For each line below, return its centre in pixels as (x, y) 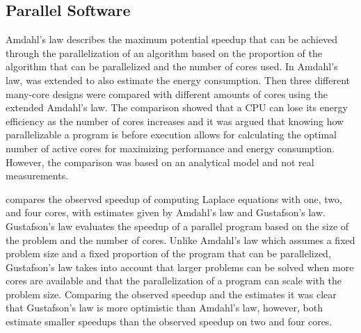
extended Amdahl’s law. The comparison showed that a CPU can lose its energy (177, 107)
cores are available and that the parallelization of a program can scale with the (174, 281)
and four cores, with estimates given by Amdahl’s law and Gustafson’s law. (166, 212)
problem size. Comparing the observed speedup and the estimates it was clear (171, 294)
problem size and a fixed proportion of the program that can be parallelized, (168, 253)
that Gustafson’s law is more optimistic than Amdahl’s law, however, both (165, 308)
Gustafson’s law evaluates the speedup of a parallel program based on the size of (177, 226)
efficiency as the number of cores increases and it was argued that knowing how (175, 121)
